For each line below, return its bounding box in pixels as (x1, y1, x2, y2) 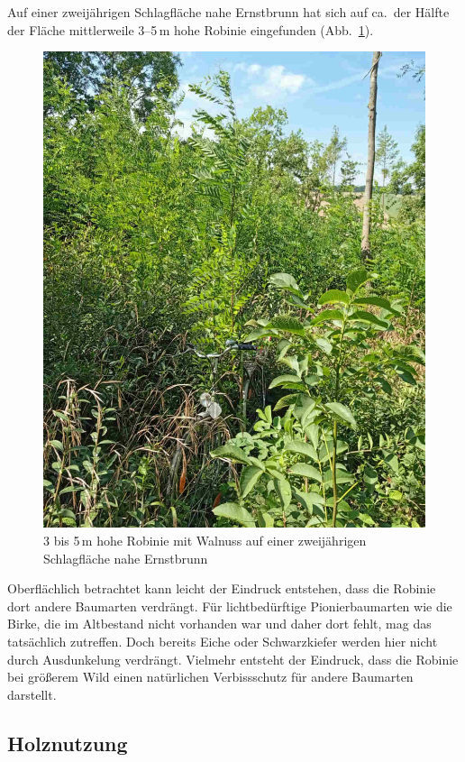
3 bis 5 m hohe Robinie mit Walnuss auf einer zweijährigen (43, 530, 367, 549)
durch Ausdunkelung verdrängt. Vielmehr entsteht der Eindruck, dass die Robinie (7, 649, 459, 668)
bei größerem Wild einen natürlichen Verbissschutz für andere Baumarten (7, 667, 414, 686)
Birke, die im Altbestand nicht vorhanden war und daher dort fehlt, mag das (7, 614, 432, 633)
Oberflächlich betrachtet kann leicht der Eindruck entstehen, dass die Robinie (7, 579, 436, 598)
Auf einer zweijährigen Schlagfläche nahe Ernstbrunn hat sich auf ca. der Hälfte (7, 3, 450, 21)
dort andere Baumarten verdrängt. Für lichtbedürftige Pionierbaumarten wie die (7, 596, 452, 615)
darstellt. (7, 684, 57, 703)
